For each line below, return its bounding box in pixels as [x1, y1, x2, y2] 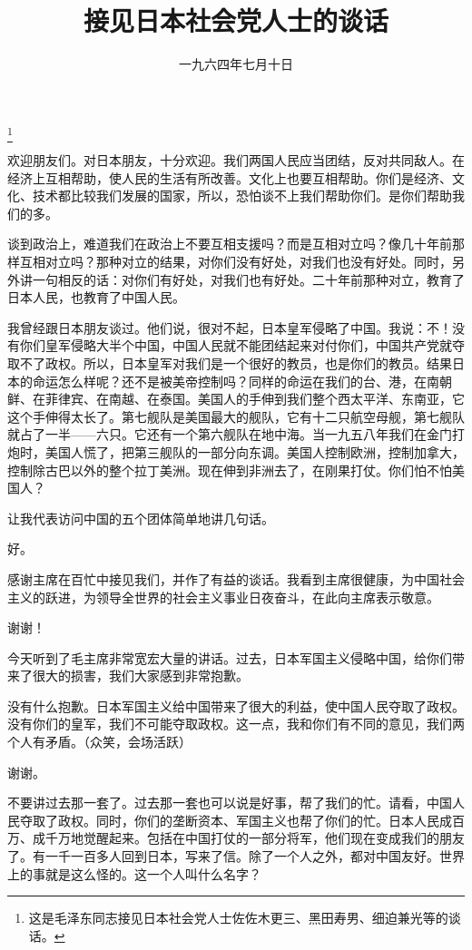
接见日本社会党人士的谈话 [83, 2, 388, 39]
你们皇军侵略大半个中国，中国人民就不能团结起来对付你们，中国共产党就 [19, 336, 452, 355]
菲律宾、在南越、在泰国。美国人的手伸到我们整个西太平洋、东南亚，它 [44, 389, 465, 408]
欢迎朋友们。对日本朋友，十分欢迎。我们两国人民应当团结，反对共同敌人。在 [7, 151, 465, 170]
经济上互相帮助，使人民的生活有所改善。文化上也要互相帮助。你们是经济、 [7, 168, 452, 187]
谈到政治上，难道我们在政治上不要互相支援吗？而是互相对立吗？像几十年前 [7, 234, 452, 253]
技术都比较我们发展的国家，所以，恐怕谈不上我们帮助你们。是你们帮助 [32, 186, 452, 205]
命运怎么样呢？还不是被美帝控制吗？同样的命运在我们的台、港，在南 [32, 371, 439, 390]
